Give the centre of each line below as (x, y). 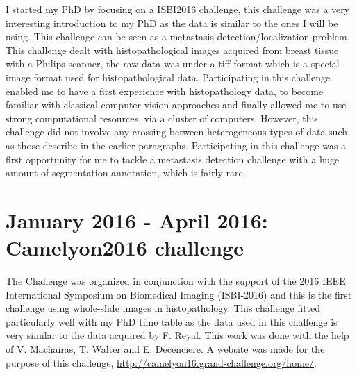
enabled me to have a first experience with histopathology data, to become (165, 91)
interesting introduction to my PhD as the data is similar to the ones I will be (172, 23)
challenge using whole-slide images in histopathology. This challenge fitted (163, 308)
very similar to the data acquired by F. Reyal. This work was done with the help (177, 335)
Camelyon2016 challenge (125, 248)
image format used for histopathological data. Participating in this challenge (168, 77)
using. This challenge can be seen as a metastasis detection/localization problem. (178, 36)
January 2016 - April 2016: (137, 220)
